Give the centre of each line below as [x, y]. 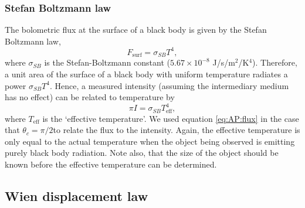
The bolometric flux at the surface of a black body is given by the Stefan [136, 30]
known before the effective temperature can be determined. [111, 164]
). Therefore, [275, 62]
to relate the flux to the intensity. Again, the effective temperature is [177, 130]
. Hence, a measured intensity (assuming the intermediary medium [169, 85]
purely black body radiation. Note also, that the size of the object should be [142, 153]
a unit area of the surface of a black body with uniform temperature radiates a [146, 74]
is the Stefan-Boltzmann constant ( [107, 62]
